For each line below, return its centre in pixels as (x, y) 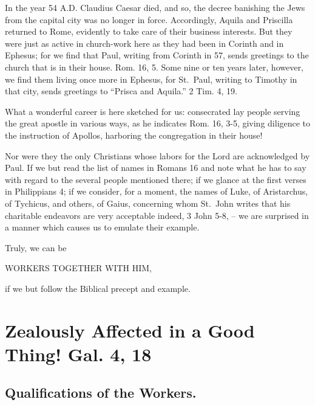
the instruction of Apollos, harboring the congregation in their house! (134, 135)
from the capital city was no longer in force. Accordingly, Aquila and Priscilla (149, 19)
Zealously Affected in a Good (130, 330)
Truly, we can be (36, 247)
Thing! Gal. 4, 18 (78, 354)
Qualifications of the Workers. (101, 393)
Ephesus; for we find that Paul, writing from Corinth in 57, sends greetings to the (157, 55)
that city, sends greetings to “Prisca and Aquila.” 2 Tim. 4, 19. (121, 91)
